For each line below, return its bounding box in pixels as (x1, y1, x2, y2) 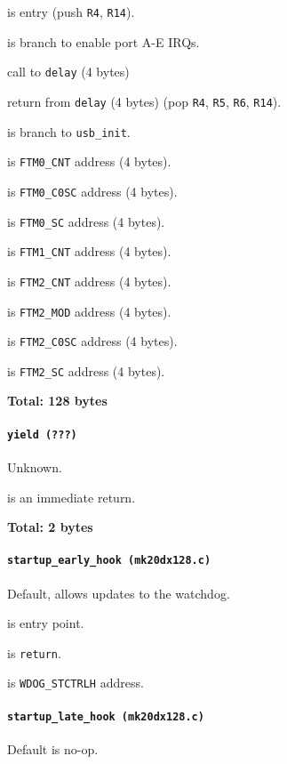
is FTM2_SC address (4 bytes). (7, 361, 165, 380)
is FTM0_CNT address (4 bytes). (7, 152, 171, 171)
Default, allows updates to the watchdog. (7, 583, 230, 602)
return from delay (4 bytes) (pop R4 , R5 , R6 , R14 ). (7, 92, 282, 110)
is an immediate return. (7, 487, 136, 506)
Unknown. (7, 457, 62, 476)
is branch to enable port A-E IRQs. (7, 32, 200, 51)
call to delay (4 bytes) (7, 62, 130, 81)
